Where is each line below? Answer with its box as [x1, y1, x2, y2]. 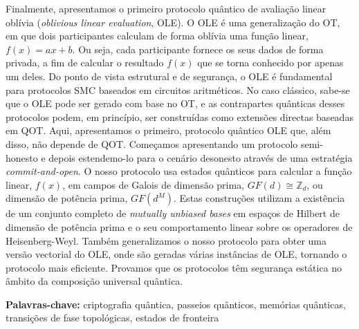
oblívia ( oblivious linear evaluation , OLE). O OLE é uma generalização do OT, [6, 15, 340, 29]
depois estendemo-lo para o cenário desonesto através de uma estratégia [48, 150, 353, 164]
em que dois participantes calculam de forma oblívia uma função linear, [6, 28, 309, 43]
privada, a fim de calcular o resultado [6, 55, 164, 70]
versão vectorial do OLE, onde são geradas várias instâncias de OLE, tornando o [6, 247, 347, 261]
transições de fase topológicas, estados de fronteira [6, 310, 219, 325]
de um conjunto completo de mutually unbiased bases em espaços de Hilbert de [6, 206, 340, 220]
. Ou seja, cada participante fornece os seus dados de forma [72, 41, 324, 56]
